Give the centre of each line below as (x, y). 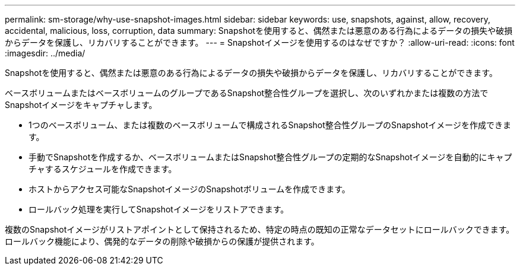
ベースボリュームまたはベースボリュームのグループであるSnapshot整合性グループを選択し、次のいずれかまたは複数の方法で (247, 93)
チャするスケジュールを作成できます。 (103, 169)
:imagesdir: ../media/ (45, 53)
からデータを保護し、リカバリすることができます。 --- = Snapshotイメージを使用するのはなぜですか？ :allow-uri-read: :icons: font (260, 42)
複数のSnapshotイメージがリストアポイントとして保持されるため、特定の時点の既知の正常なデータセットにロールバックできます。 (260, 229)
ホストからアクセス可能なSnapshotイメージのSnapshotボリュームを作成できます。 (189, 189)
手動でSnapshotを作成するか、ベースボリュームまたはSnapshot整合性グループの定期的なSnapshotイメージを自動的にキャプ (270, 157)
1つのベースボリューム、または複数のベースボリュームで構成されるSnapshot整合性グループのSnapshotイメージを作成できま (270, 125)
